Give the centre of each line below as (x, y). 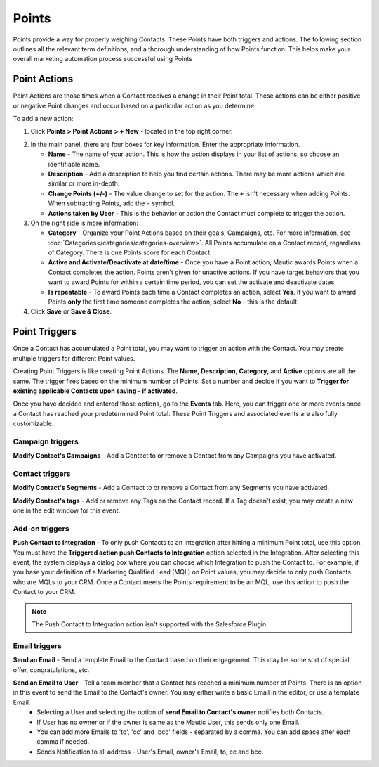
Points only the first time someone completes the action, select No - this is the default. (173, 302)
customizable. (33, 424)
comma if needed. (63, 742)
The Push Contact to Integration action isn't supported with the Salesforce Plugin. (150, 624)
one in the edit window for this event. (67, 510)
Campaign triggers (46, 441)
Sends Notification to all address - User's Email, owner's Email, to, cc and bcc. (150, 752)
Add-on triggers (41, 529)
